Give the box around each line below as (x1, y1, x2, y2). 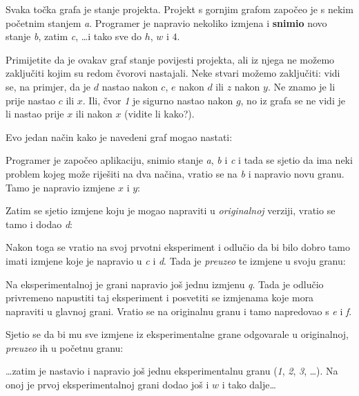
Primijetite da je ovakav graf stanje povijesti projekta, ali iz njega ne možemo (6, 52, 335, 66)
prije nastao (6, 93, 56, 107)
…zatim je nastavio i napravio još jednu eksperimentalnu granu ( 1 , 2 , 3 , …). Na (6, 364, 338, 378)
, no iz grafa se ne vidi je (240, 93, 345, 107)
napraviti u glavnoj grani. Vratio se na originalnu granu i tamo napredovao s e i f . (6, 303, 352, 318)
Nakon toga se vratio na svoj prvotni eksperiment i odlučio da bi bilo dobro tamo (6, 240, 350, 254)
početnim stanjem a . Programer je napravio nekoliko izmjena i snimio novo (6, 15, 327, 30)
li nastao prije (6, 106, 64, 121)
